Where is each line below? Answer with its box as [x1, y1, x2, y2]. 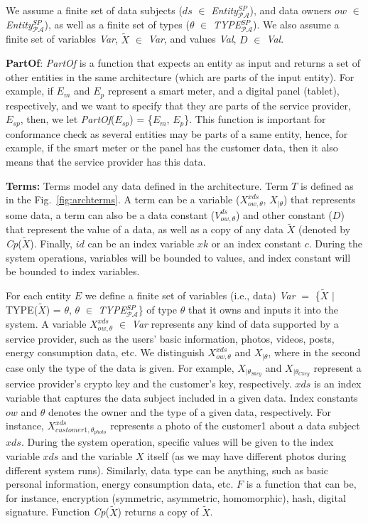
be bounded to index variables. [6, 264, 140, 279]
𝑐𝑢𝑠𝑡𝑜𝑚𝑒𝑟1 [55, 426, 88, 434]
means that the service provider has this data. [6, 154, 206, 169]
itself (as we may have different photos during [147, 448, 347, 463]
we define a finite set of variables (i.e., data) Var [85, 288, 296, 303]
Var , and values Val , [148, 31, 237, 46]
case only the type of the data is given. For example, [6, 360, 234, 375]
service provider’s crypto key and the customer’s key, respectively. [6, 376, 292, 391]
